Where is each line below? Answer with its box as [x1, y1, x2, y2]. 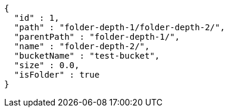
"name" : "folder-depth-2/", [14, 41, 150, 51]
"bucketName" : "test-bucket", [14, 51, 160, 60]
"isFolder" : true [14, 70, 100, 79]
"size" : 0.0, [14, 60, 80, 70]
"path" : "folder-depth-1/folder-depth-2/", [14, 23, 225, 32]
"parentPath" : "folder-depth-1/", [14, 32, 180, 41]
